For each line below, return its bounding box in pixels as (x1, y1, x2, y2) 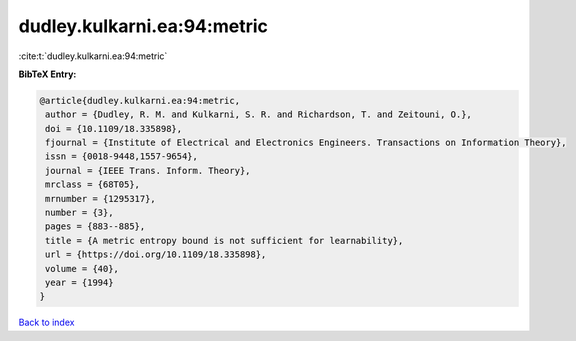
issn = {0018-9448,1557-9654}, (45, 151, 199, 162)
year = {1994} (45, 277, 114, 288)
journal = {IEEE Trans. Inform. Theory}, (45, 165, 251, 176)
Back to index (18, 316, 75, 329)
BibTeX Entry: (18, 68, 77, 80)
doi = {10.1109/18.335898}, (45, 123, 183, 134)
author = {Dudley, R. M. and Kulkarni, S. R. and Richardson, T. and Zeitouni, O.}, (45, 109, 472, 120)
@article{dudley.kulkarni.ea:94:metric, (39, 95, 240, 106)
